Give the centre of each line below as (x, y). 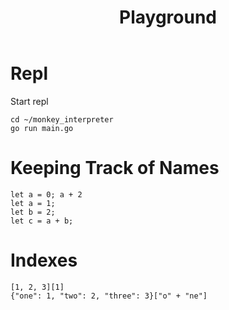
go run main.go (42, 128)
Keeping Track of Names (115, 168)
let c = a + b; (42, 221)
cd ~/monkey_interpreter (62, 119)
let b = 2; (33, 212)
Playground (168, 17)
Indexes (44, 260)
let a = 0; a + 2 (46, 194)
